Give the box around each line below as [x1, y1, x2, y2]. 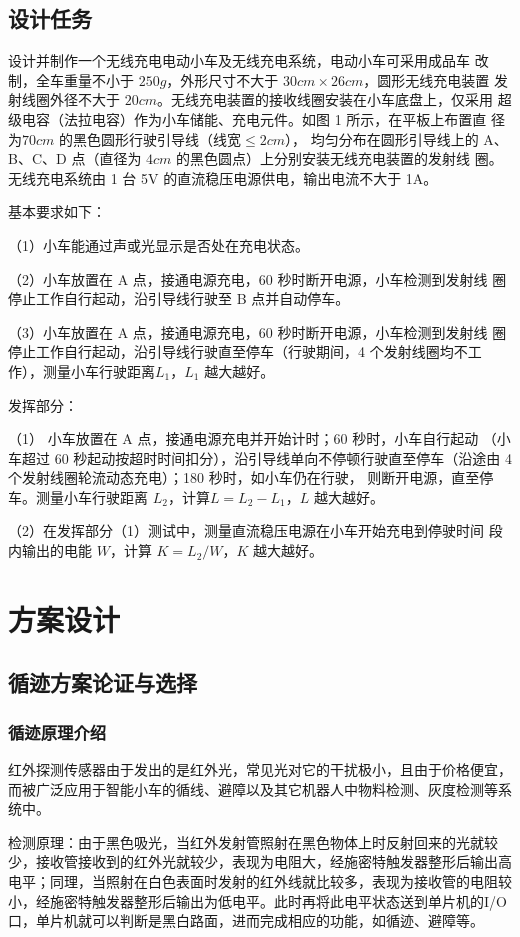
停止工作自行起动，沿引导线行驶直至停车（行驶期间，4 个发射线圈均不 [8, 341, 468, 362]
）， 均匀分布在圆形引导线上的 [285, 128, 479, 149]
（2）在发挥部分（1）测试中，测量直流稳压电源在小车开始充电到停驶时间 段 [8, 520, 503, 541]
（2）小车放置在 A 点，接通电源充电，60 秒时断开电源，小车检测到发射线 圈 [8, 268, 507, 289]
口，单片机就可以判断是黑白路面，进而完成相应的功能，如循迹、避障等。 [8, 910, 484, 931]
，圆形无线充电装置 [363, 69, 490, 90]
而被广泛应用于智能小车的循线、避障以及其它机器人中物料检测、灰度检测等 [8, 778, 498, 799]
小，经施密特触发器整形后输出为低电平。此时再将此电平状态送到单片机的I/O [8, 890, 507, 911]
